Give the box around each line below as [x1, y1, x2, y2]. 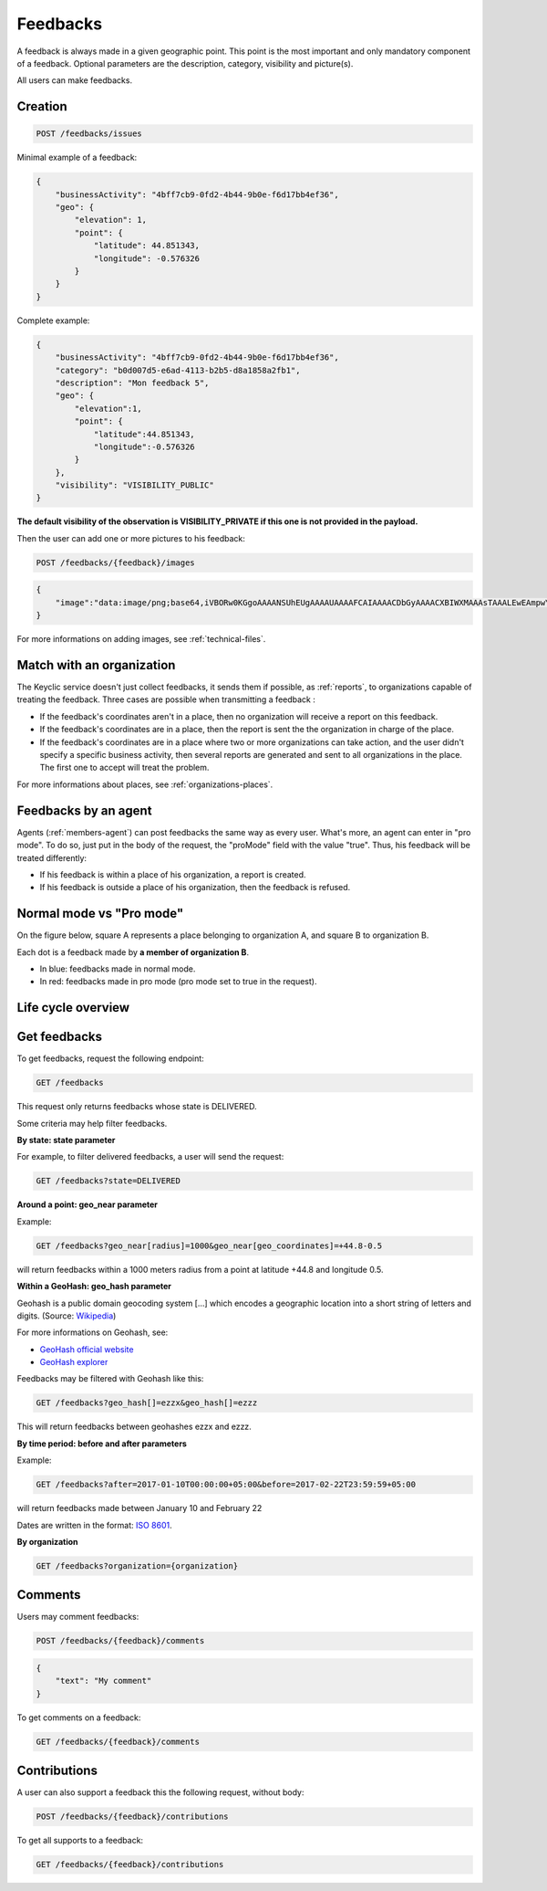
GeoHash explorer [39, 1357, 108, 1368]
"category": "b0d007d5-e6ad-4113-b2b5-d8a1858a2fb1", [55, 365, 301, 375]
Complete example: [16, 315, 90, 326]
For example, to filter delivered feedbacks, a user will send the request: [16, 1151, 284, 1162]
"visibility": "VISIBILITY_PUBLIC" [55, 480, 214, 490]
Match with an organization [16, 657, 176, 673]
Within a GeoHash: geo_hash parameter [16, 1281, 172, 1292]
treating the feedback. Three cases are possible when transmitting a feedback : [16, 694, 316, 705]
